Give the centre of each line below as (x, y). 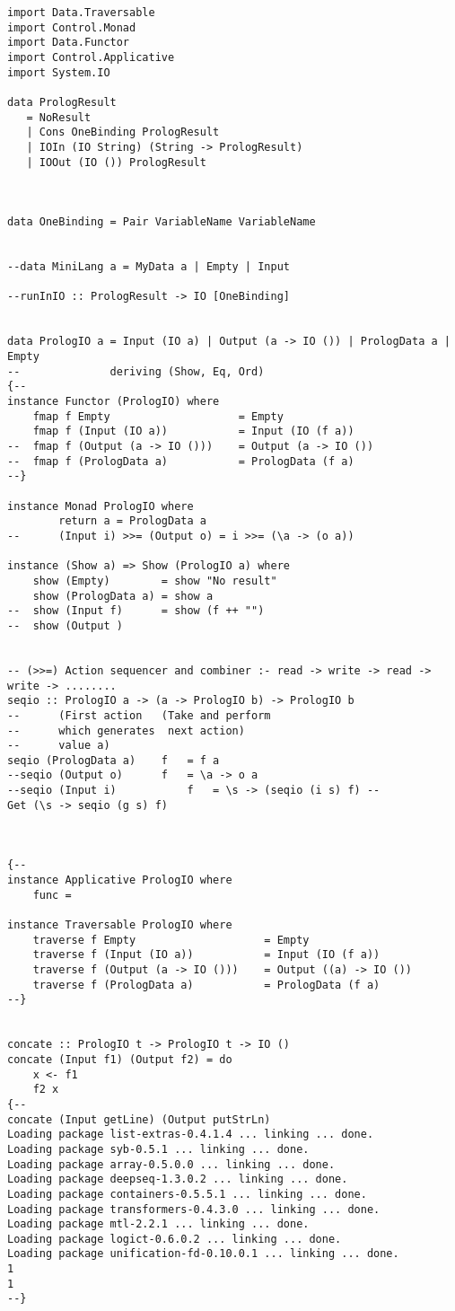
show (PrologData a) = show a (123, 596)
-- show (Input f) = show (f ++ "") (136, 611)
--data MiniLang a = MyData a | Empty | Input (149, 267)
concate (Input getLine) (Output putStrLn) (139, 1119)
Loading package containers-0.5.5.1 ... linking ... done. (187, 1194)
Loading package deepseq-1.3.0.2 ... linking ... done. (178, 1179)
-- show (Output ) (65, 625)
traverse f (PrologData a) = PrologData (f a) (206, 985)
